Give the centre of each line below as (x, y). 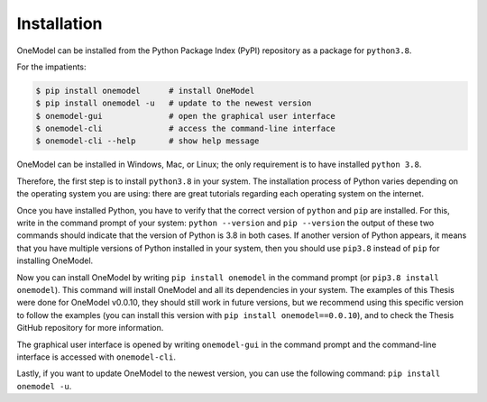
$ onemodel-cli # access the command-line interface (185, 129)
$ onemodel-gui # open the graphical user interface (185, 116)
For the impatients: (51, 67)
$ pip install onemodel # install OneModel (145, 91)
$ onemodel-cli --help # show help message (147, 141)
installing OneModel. (55, 260)
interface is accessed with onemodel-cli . (96, 357)
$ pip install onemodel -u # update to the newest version (174, 103)
